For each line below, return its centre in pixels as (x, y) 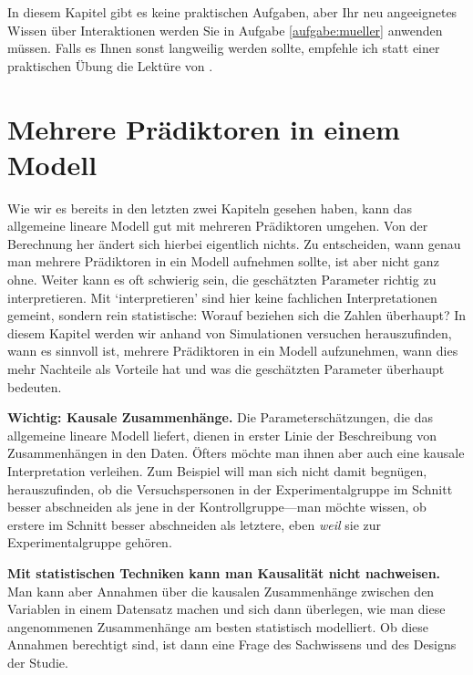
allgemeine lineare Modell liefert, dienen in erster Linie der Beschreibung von (222, 435)
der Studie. (38, 662)
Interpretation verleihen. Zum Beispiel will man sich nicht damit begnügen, (217, 471)
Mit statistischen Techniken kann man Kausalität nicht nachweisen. (224, 572)
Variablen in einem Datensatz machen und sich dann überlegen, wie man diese (226, 609)
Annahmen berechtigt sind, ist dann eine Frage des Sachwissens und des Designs (232, 644)
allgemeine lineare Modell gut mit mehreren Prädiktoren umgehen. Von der (218, 226)
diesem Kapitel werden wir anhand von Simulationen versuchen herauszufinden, (230, 332)
